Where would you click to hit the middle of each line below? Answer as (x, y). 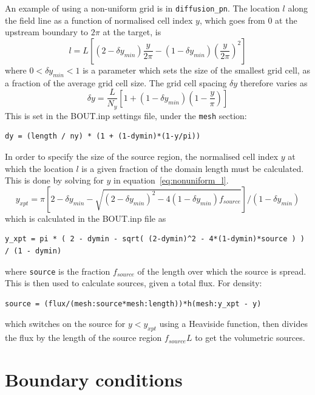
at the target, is (132, 32)
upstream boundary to (47, 32)
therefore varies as (274, 82)
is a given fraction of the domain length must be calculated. (193, 168)
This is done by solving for (54, 180)
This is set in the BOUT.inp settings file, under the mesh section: (126, 115)
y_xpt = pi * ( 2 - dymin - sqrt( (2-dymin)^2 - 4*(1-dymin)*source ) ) (155, 239)
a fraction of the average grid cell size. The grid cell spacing (116, 82)
